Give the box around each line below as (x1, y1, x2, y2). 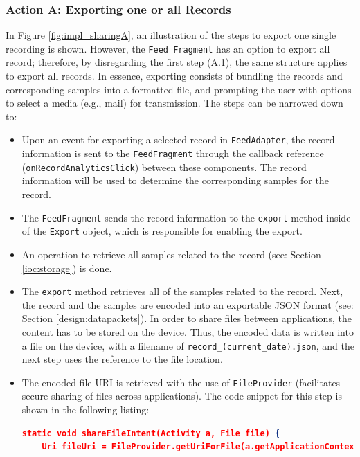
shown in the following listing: (21, 402, 150, 417)
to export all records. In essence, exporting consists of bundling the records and (6, 69, 343, 83)
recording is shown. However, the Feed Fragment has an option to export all (6, 41, 330, 55)
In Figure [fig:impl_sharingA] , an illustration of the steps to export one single (6, 28, 336, 42)
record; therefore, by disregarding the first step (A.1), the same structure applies (6, 55, 348, 69)
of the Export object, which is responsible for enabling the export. (21, 224, 303, 238)
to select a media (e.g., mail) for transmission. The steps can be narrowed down (6, 96, 343, 110)
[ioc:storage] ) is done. (21, 260, 112, 275)
